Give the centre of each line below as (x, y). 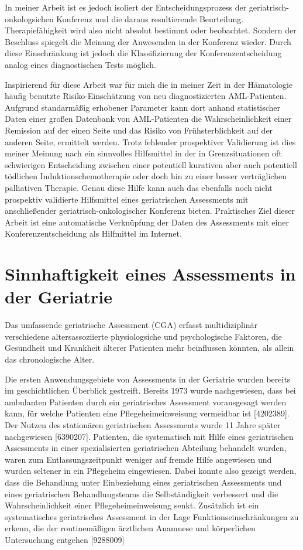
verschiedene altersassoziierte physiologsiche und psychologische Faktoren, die (143, 336)
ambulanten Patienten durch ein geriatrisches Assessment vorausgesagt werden (146, 402)
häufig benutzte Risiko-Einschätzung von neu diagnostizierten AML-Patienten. (146, 96)
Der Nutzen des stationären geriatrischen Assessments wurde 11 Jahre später (143, 424)
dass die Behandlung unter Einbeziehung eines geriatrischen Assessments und (143, 482)
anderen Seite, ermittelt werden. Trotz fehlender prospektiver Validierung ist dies (150, 141)
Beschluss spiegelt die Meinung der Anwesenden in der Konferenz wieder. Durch (148, 41)
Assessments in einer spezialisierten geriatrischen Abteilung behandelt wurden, (146, 448)
